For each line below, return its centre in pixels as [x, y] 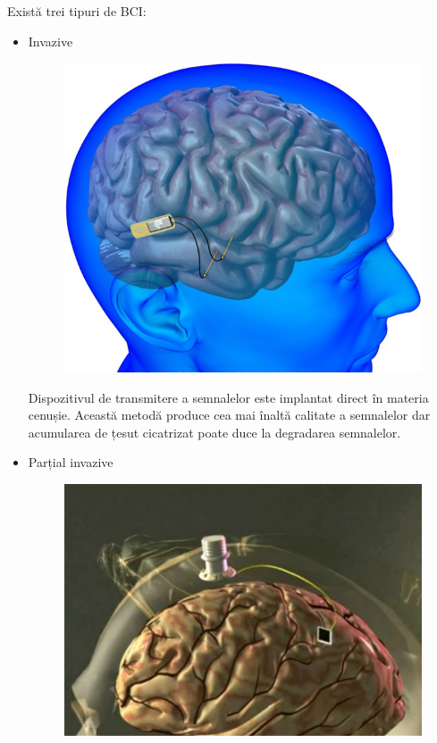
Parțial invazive [71, 462]
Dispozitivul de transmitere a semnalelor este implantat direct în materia [228, 397]
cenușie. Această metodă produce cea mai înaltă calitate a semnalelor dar [229, 415]
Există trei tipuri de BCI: [77, 11]
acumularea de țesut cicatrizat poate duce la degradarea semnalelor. [214, 432]
